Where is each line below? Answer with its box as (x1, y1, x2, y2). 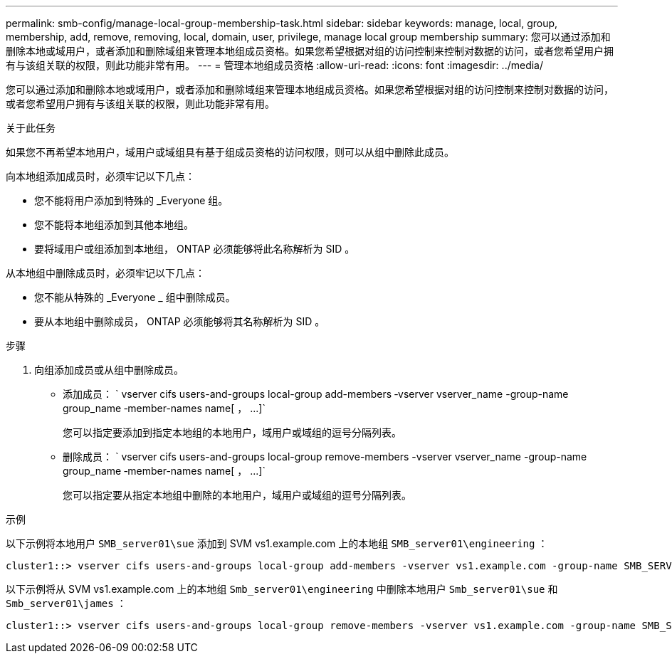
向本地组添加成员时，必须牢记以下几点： (6, 170, 195, 182)
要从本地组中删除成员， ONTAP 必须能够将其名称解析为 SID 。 (34, 315, 325, 327)
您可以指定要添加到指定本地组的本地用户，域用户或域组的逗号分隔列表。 (63, 426, 401, 438)
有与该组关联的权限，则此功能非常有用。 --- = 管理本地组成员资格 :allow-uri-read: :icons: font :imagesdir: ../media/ (6, 59, 544, 71)
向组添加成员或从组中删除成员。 (34, 364, 184, 376)
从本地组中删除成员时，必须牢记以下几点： (6, 267, 205, 279)
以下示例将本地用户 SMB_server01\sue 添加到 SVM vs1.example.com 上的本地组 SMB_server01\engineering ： (6, 537, 548, 549)
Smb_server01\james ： (6, 597, 127, 609)
